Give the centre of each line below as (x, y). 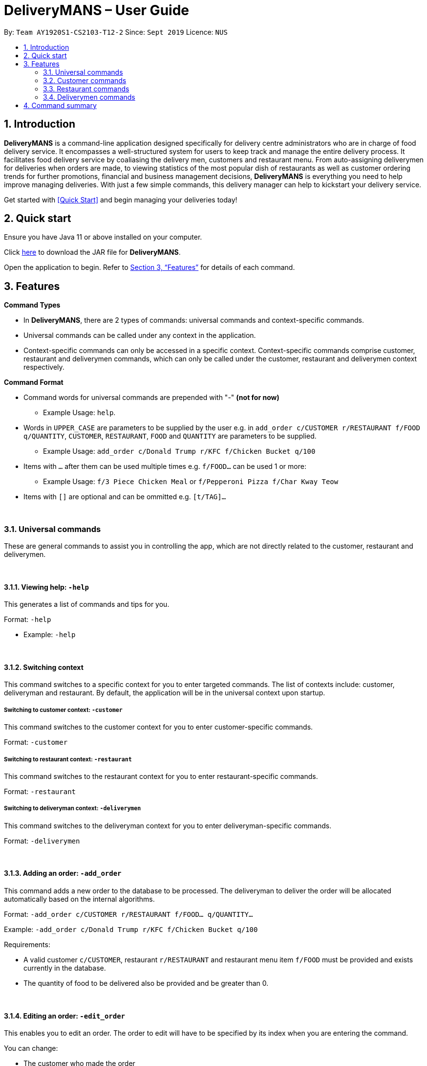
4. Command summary (60, 105)
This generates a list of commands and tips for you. (87, 604)
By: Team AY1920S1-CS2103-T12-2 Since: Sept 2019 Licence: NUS (116, 32)
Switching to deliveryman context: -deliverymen (73, 809)
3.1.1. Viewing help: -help (46, 587)
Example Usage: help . (79, 413)
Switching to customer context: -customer (63, 710)
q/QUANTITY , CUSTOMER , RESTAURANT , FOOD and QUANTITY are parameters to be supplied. (170, 436)
